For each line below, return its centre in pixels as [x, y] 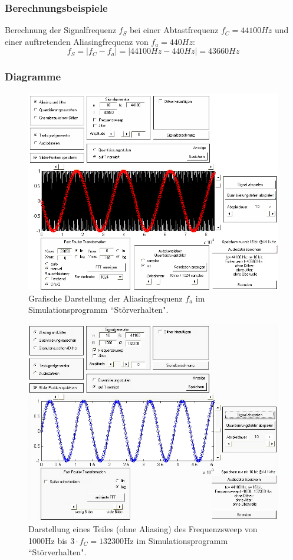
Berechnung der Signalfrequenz [60, 30]
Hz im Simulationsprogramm [176, 540]
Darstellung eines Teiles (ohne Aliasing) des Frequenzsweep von [143, 529]
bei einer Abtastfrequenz [174, 30]
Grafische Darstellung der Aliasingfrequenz [106, 298]
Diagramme [33, 77]
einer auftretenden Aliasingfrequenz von [77, 41]
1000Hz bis [48, 540]
